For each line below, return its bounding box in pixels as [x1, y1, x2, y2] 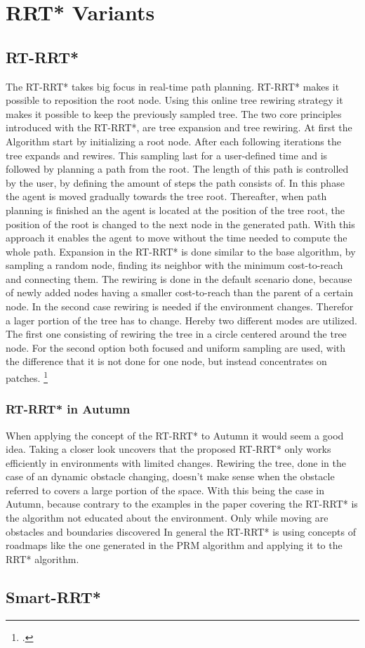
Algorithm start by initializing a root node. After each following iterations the [6, 133, 341, 148]
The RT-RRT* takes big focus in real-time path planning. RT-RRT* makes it [6, 79, 340, 93]
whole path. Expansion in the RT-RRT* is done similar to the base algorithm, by [6, 244, 356, 258]
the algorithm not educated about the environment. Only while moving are [6, 510, 328, 525]
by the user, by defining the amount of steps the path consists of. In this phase [6, 175, 345, 190]
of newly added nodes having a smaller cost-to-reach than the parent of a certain [6, 285, 354, 300]
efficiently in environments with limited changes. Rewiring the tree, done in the [6, 455, 347, 470]
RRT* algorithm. [6, 551, 79, 566]
